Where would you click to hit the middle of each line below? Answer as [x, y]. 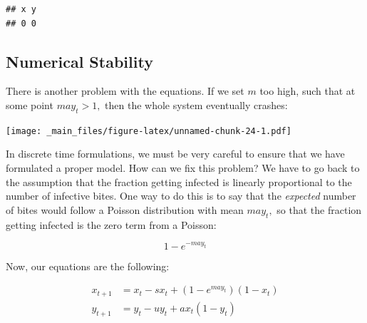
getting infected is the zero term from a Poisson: [111, 224]
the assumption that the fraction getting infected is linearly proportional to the [179, 181]
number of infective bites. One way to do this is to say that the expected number [181, 196]
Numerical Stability [79, 61]
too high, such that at [307, 91]
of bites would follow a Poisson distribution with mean [125, 209]
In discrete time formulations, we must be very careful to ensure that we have [175, 154]
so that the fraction [319, 209]
